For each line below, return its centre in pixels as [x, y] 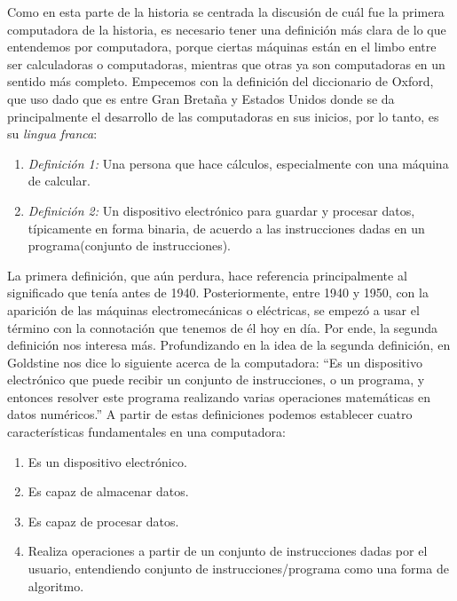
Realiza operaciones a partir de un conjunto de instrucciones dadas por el [228, 551]
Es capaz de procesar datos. [103, 521]
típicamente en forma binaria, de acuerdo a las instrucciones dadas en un [226, 228]
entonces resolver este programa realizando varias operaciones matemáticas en [219, 396]
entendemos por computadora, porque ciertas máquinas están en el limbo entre [222, 47]
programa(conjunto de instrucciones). [129, 245]
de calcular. [59, 181]
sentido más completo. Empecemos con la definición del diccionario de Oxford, [221, 81]
